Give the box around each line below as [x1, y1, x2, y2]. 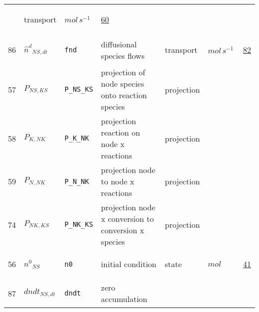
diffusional [101, 38, 137, 50]
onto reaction [101, 89, 147, 101]
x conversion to [101, 213, 154, 225]
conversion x [101, 224, 144, 236]
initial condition [101, 258, 157, 270]
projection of [101, 66, 145, 78]
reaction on [101, 127, 140, 139]
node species [101, 78, 144, 90]
